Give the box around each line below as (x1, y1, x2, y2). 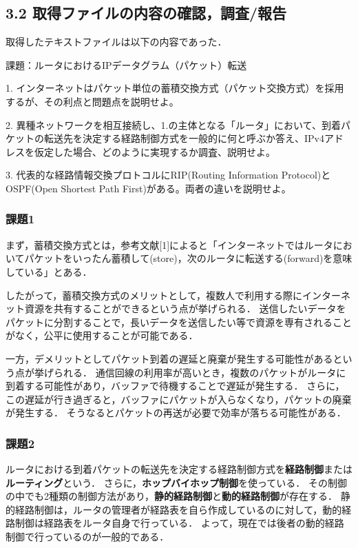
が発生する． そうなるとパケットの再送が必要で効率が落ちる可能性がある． (6, 405, 346, 420)
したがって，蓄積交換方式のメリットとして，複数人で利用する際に (6, 287, 302, 302)
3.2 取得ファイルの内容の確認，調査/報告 (6, 2, 286, 23)
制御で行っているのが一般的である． (6, 529, 169, 544)
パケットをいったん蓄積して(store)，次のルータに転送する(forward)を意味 (24, 251, 352, 265)
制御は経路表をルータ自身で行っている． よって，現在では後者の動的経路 (14, 516, 344, 530)
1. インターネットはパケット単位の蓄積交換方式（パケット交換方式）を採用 (6, 81, 344, 95)
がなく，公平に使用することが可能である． (6, 328, 198, 343)
